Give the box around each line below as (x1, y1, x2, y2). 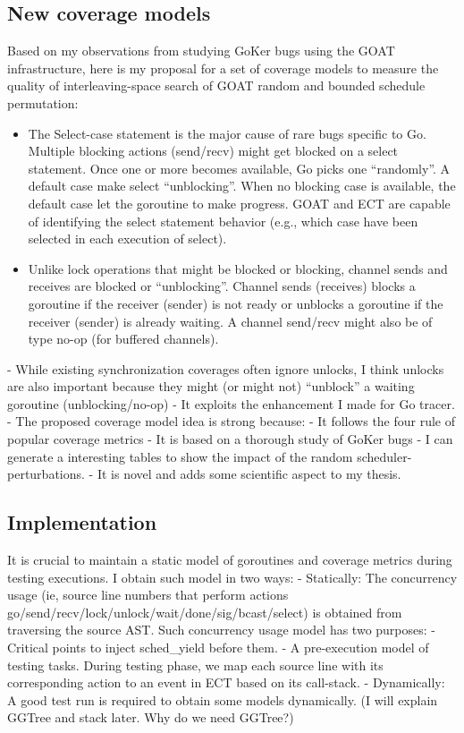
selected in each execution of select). (28, 229, 227, 248)
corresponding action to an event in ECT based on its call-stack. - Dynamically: (7, 673, 445, 692)
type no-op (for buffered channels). (28, 329, 219, 348)
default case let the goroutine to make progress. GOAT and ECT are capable (28, 193, 451, 212)
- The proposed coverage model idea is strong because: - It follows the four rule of (7, 412, 456, 430)
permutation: (7, 93, 79, 112)
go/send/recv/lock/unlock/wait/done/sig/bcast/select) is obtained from (7, 602, 402, 621)
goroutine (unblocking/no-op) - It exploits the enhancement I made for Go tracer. (7, 394, 455, 413)
